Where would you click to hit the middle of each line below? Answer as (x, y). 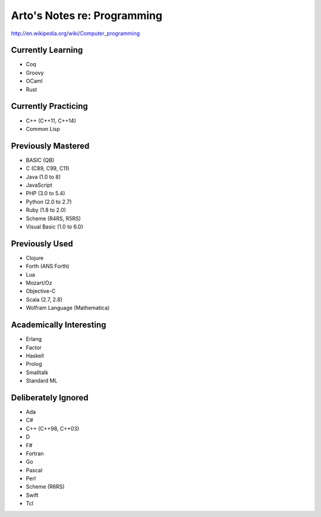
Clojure (35, 258)
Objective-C (41, 291)
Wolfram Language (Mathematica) (68, 308)
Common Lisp (43, 129)
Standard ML (42, 381)
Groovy (35, 73)
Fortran (35, 453)
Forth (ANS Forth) (48, 266)
